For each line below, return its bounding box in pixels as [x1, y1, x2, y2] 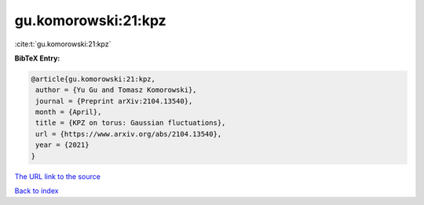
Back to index [14, 186, 59, 196]
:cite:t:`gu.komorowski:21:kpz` [14, 39, 111, 49]
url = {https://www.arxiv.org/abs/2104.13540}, [35, 130, 222, 138]
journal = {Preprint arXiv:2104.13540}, [35, 97, 193, 105]
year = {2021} [35, 141, 90, 149]
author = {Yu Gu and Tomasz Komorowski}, [35, 86, 197, 94]
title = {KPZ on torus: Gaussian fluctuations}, [35, 119, 226, 127]
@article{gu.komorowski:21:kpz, [31, 75, 156, 83]
